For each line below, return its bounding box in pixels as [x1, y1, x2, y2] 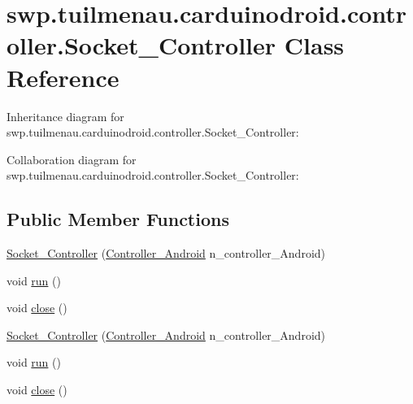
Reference [7, 60, 120, 93]
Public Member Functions [7, 206, 229, 232]
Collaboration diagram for [7, 150, 137, 167]
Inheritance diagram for [7, 107, 124, 124]
